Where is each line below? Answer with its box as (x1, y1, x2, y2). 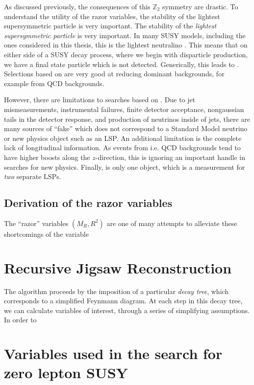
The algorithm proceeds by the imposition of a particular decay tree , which (4, 286, 229, 296)
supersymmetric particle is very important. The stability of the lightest (4, 21, 217, 31)
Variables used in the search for (4, 343, 223, 363)
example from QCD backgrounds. (4, 78, 104, 88)
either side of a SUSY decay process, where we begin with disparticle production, (4, 49, 248, 59)
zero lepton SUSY (4, 362, 128, 383)
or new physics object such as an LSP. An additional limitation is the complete (4, 133, 242, 143)
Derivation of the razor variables (4, 195, 173, 210)
